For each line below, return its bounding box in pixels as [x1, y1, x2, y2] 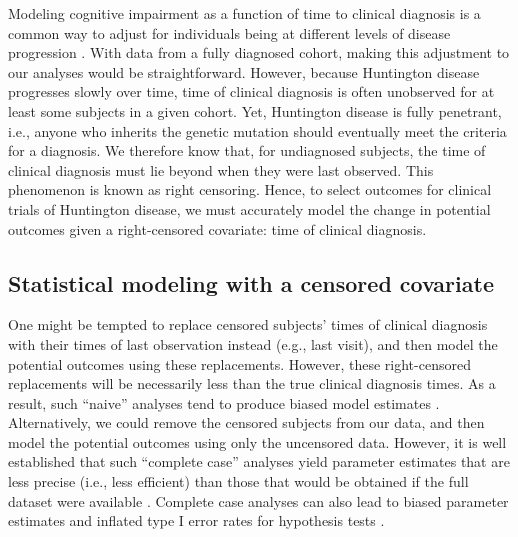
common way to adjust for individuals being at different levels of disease [8, 22, 451, 43]
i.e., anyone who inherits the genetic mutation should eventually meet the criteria [8, 120, 507, 141]
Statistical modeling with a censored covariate [8, 267, 494, 298]
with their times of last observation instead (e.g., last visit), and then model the [8, 333, 498, 354]
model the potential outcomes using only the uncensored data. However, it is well [8, 431, 507, 452]
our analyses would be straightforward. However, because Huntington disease [8, 61, 480, 82]
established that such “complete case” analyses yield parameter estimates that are [8, 451, 510, 472]
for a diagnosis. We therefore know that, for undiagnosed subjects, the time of [8, 140, 486, 161]
